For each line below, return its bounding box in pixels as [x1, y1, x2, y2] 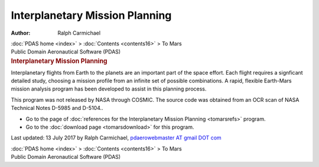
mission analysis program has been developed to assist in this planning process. [11, 85, 207, 92]
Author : [11, 29, 31, 36]
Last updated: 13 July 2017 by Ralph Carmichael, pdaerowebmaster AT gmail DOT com [11, 134, 222, 141]
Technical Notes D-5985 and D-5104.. [11, 105, 103, 112]
